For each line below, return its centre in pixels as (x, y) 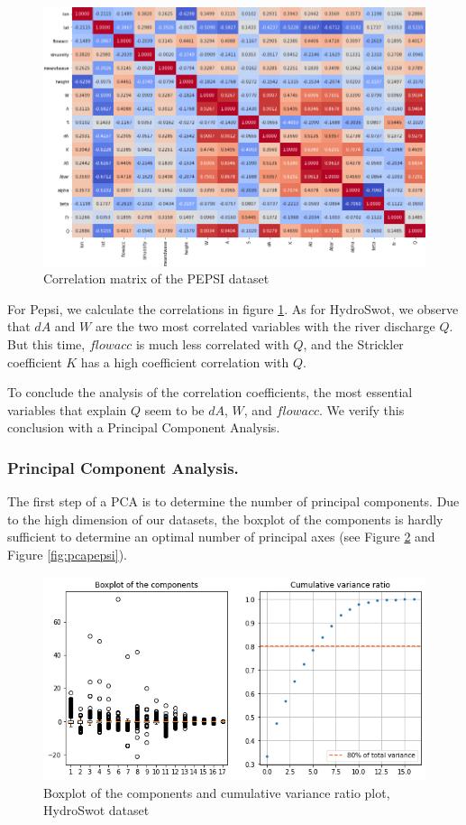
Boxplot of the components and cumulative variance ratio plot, (217, 792)
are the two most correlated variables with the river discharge (265, 326)
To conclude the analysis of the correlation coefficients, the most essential (210, 392)
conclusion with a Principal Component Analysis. (144, 427)
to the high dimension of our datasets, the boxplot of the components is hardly (225, 519)
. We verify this (362, 409)
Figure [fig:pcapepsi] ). (67, 554)
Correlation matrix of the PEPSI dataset (156, 278)
